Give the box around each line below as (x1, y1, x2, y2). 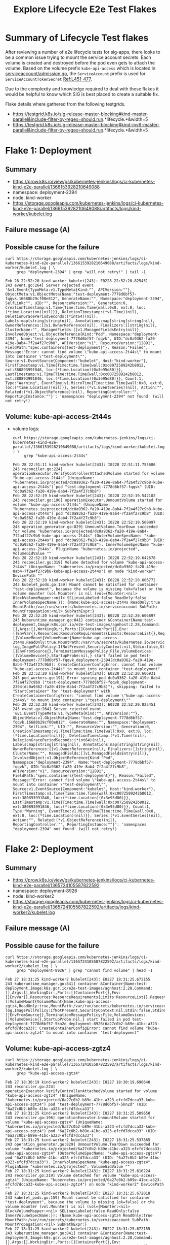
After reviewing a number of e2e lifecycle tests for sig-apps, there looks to (5, 49, 160, 55)
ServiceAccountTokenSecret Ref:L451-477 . (5, 76, 92, 82)
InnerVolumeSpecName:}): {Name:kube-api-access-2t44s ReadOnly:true (12, 600, 160, 605)
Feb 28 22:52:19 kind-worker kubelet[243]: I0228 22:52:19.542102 (12, 493, 156, 498)
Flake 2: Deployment (5, 843, 94, 855)
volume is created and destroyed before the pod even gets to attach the (5, 59, 155, 65)
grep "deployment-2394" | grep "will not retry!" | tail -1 (16, 270, 146, 275)
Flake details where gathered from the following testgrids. (5, 101, 125, 107)
